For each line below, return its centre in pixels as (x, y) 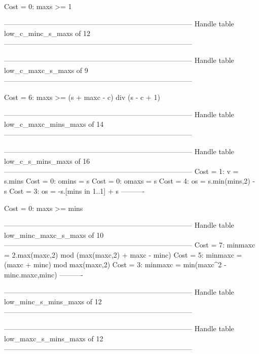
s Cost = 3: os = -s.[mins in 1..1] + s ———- (75, 190)
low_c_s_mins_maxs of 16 (47, 161)
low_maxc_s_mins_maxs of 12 (54, 339)
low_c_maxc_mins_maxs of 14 (54, 124)
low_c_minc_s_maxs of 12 (47, 33)
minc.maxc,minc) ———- (44, 275)
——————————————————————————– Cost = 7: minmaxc (130, 245)
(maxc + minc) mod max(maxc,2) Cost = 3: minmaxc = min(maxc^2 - (115, 264)
